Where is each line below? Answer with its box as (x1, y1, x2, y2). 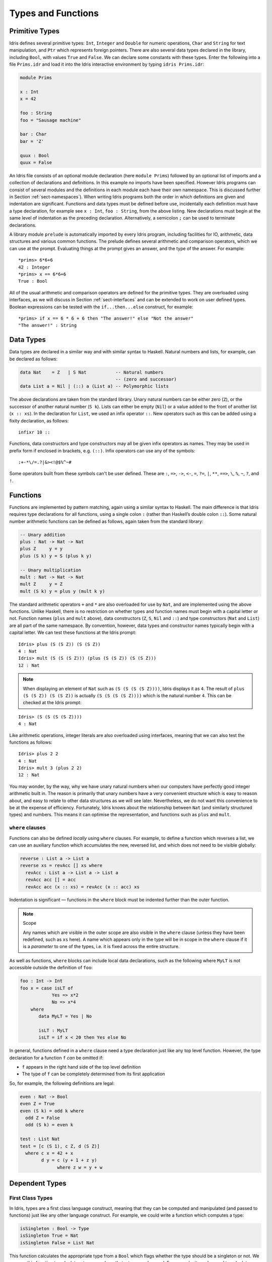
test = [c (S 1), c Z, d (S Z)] (20, 1143, 100, 1149)
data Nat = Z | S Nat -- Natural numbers (20, 369, 164, 375)
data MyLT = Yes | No (38, 1014, 92, 1019)
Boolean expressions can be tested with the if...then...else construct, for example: (9, 303, 193, 310)
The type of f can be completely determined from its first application (22, 1071, 165, 1077)
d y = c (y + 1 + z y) (41, 1158, 98, 1163)
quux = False (20, 160, 52, 165)
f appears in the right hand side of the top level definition (22, 1064, 141, 1070)
